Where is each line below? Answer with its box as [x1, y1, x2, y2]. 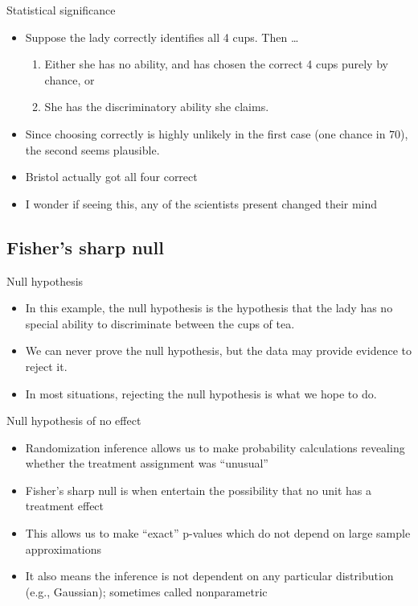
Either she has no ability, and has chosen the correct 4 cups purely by [44, 56, 388, 72]
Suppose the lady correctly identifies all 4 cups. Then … [25, 28, 299, 45]
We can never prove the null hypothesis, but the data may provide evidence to [25, 342, 412, 359]
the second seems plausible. [25, 141, 160, 158]
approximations [25, 540, 102, 557]
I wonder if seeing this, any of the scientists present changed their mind [25, 195, 378, 212]
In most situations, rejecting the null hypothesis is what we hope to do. [25, 385, 377, 402]
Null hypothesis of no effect [6, 412, 141, 429]
